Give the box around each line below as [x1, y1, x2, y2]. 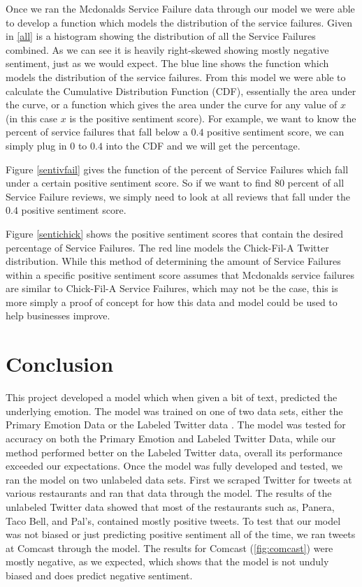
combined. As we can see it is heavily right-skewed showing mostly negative [6, 42, 329, 57]
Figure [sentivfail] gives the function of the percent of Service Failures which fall [6, 161, 349, 176]
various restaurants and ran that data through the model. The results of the [6, 486, 332, 500]
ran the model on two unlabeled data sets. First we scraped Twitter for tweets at [6, 472, 352, 486]
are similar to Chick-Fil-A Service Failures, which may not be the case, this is [6, 281, 338, 296]
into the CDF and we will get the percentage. [106, 138, 301, 152]
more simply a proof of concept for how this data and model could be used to [6, 294, 338, 309]
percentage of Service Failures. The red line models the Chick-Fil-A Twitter [6, 240, 329, 254]
